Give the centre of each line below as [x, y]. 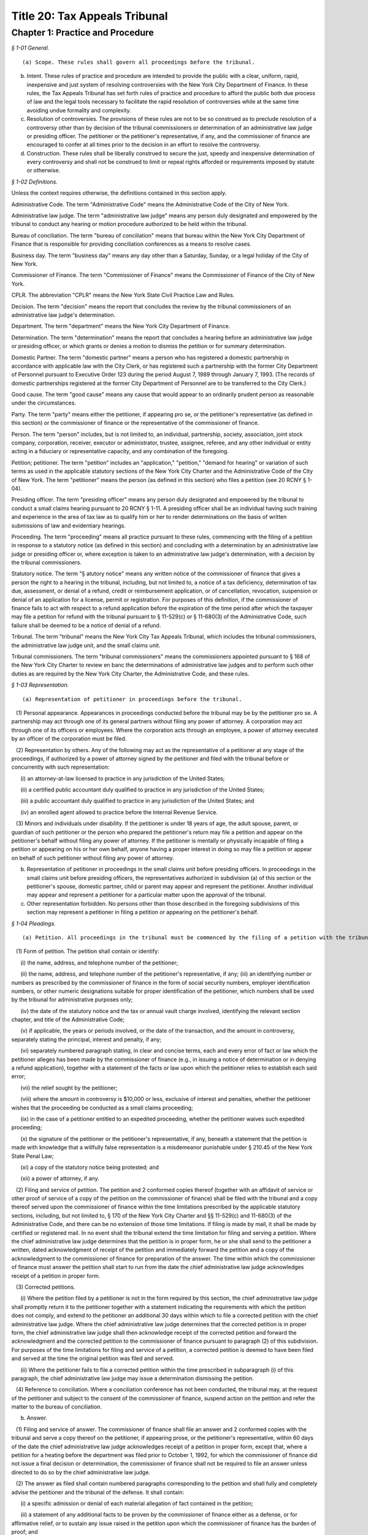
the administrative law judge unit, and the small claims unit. [86, 645]
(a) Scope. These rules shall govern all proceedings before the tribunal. [139, 62]
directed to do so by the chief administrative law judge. [81, 1472]
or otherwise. [44, 170]
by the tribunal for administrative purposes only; [72, 1000]
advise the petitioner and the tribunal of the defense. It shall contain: [98, 1492]
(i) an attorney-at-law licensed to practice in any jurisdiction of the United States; [123, 778]
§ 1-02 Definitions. [34, 182]
